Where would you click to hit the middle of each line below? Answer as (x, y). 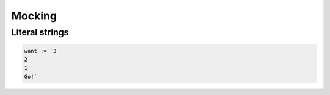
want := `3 (40, 51)
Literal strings (40, 32)
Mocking (34, 16)
